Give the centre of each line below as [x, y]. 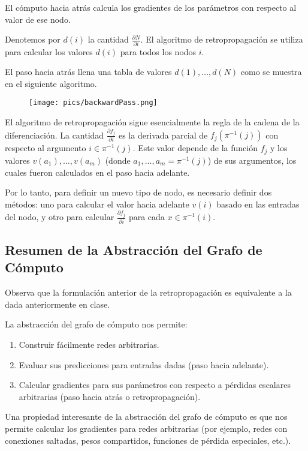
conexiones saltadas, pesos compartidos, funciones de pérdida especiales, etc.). [148, 440]
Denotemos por [33, 39]
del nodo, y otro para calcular [60, 217]
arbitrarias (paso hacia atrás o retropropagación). [110, 396]
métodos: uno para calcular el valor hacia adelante [97, 204]
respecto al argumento [46, 148]
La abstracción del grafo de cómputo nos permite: [96, 324]
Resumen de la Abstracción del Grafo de [134, 249]
